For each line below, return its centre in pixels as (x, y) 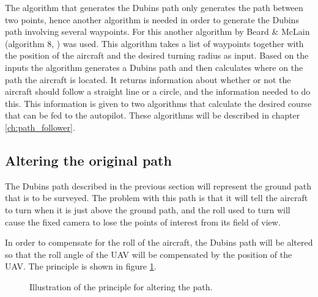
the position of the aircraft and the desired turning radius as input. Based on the (157, 55)
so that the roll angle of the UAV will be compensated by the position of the (149, 254)
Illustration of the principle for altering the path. (121, 286)
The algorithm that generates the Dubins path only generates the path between (154, 7)
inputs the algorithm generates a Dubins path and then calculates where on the (154, 67)
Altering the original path (88, 160)
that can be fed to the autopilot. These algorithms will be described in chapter (153, 115)
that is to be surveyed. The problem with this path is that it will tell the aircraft (157, 198)
